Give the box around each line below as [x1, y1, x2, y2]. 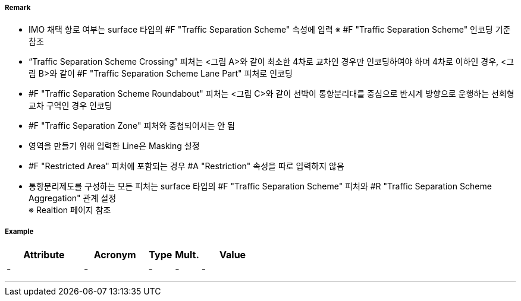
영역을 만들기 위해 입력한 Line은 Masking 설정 [29, 141, 200, 151]
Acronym [93, 249, 136, 261]
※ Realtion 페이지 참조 [29, 205, 111, 216]
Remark [5, 4, 31, 12]
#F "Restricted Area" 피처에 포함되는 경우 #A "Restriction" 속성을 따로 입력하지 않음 [29, 161, 344, 172]
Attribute [23, 249, 65, 261]
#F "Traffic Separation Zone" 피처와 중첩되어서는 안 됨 [29, 121, 235, 131]
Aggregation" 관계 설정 [29, 193, 117, 204]
